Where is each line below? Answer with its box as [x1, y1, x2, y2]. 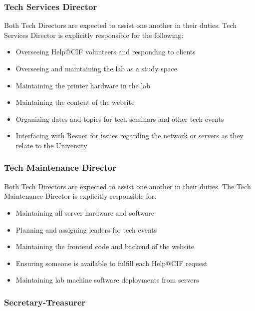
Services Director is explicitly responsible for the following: [4, 29, 184, 40]
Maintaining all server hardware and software [15, 207, 155, 218]
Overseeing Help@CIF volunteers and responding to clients [15, 46, 196, 57]
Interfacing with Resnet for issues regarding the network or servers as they [15, 130, 244, 141]
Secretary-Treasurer [4, 296, 86, 308]
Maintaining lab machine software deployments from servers [15, 275, 199, 285]
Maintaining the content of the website [15, 97, 135, 107]
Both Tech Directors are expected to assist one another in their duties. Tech [4, 20, 237, 30]
